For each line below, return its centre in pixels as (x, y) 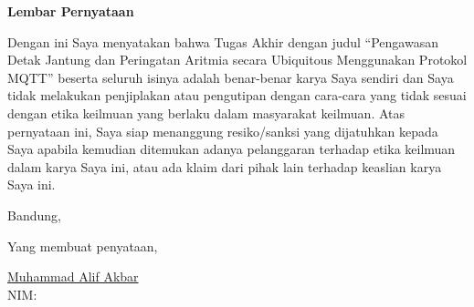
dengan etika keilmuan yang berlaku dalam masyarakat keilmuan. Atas (206, 113)
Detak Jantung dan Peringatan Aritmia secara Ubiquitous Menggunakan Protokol (237, 60)
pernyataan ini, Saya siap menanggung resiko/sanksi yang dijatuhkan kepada (223, 131)
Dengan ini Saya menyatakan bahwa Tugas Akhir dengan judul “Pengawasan (223, 41)
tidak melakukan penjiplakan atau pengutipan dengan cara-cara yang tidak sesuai (237, 95)
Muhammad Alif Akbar (73, 276)
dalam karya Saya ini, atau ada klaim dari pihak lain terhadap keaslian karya (225, 166)
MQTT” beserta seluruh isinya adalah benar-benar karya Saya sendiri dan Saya (231, 77)
